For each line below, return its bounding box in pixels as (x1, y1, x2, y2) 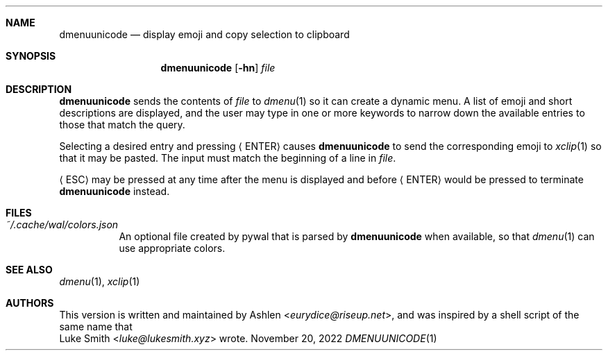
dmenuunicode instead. (59, 185, 170, 197)
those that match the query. (59, 119, 185, 130)
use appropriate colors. (119, 242, 226, 254)
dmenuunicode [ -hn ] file (160, 62, 276, 74)
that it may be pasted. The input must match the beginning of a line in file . (59, 152, 396, 164)
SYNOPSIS (6, 50, 56, 62)
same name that (59, 321, 133, 332)
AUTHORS (6, 297, 54, 309)
